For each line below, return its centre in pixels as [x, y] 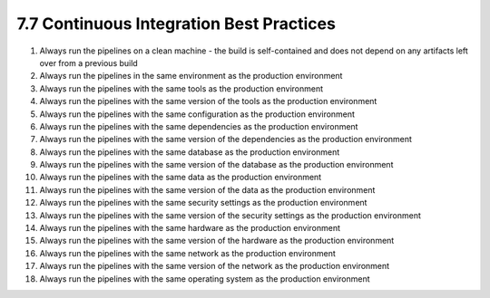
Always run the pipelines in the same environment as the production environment [191, 76]
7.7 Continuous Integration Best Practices [176, 24]
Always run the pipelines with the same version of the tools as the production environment [208, 101]
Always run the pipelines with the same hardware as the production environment [190, 228]
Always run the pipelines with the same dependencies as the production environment [199, 126]
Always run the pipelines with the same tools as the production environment [181, 88]
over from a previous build [88, 62]
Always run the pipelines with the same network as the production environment [187, 253]
